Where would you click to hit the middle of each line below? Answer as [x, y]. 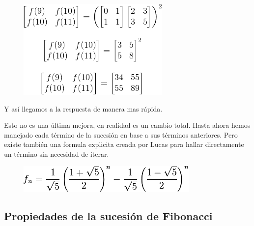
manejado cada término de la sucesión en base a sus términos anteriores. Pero [121, 134]
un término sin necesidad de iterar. [56, 154]
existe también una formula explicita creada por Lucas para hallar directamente [124, 144]
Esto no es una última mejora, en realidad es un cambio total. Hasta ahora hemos [127, 125]
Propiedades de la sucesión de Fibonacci [108, 215]
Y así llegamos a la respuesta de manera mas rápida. [83, 108]
